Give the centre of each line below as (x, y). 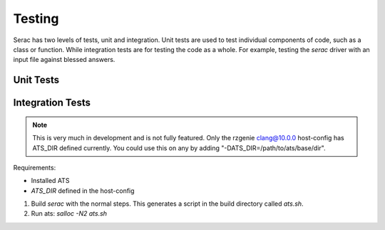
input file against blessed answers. (64, 60)
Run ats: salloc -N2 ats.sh (69, 214)
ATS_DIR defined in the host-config (83, 190)
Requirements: (35, 167)
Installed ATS (50, 181)
